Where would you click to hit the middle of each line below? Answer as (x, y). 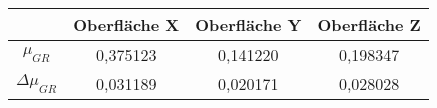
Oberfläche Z (369, 24)
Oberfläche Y (248, 24)
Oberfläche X (126, 24)
